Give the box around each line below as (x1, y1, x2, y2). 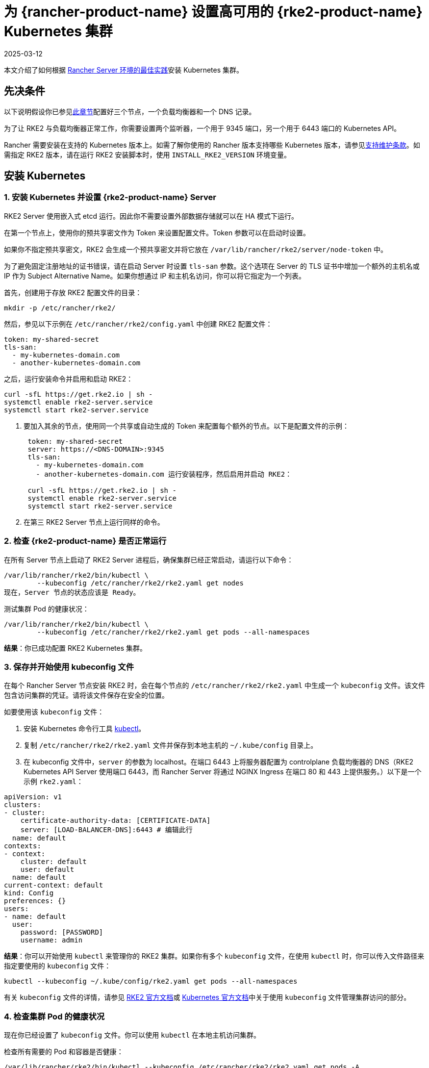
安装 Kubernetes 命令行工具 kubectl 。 (24, 724, 146, 733)
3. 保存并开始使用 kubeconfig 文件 (4, 661, 134, 672)
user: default (20, 865, 75, 874)
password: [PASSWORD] (20, 928, 103, 937)
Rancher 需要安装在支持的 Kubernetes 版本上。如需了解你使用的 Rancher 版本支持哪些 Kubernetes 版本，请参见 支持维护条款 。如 (4, 140, 420, 149)
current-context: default (4, 881, 103, 890)
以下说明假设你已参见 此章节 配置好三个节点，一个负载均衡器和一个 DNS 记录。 (4, 107, 256, 116)
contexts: (4, 842, 41, 850)
